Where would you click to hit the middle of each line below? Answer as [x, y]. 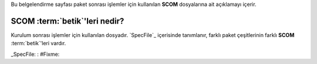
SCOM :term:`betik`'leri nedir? [68, 21]
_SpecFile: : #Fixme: [35, 54]
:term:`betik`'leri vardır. [38, 43]
